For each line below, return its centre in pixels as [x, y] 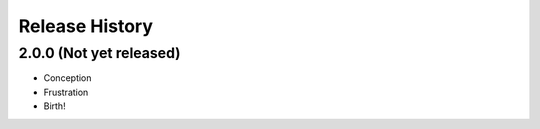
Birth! [54, 106]
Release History [86, 26]
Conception [67, 78]
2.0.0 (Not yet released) [99, 53]
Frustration [66, 92]
